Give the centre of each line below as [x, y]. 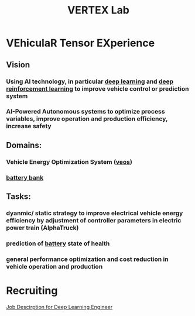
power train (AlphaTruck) [42, 228]
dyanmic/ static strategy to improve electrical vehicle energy [95, 213]
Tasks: [18, 197]
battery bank [25, 177]
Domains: [24, 145]
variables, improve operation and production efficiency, [87, 119]
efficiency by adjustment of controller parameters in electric [94, 220]
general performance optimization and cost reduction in [87, 259]
